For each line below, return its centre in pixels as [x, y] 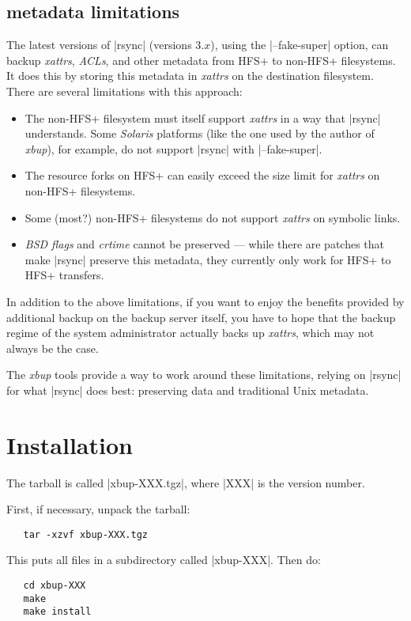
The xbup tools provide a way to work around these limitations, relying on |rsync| [204, 375]
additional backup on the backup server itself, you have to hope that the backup [201, 317]
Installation [70, 444]
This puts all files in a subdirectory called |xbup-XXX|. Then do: [164, 560]
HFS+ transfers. [64, 275]
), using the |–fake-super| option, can [300, 45]
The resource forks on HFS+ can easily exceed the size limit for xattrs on [202, 175]
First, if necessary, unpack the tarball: [98, 509]
